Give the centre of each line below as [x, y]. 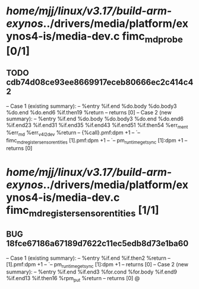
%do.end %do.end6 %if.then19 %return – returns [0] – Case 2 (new [89, 112]
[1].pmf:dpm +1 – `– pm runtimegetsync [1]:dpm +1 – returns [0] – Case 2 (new [97, 265]
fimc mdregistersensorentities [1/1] [83, 211]
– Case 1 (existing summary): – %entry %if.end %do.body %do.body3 [91, 106]
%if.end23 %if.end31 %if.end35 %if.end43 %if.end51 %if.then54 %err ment [97, 125]
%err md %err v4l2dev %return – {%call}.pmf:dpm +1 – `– [73, 133]
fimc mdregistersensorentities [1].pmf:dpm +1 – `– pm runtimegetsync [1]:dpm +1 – [97, 141]
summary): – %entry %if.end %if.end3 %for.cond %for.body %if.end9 [91, 272]
